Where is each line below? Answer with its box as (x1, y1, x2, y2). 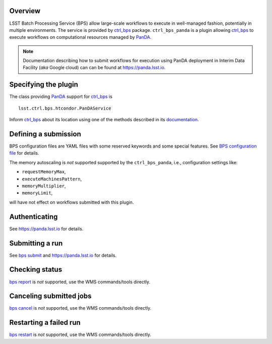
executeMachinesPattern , (22, 176, 82, 182)
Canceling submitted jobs (9, 292, 92, 301)
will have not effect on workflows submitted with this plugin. (9, 199, 134, 205)
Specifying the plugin (9, 80, 78, 89)
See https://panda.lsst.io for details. (9, 225, 84, 232)
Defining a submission (9, 129, 82, 138)
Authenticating (9, 212, 58, 221)
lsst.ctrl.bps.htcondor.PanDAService (18, 105, 112, 111)
